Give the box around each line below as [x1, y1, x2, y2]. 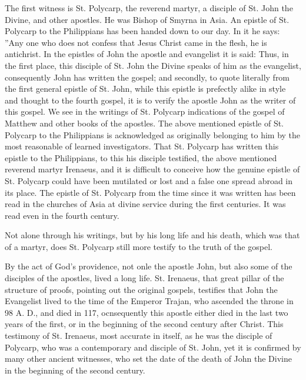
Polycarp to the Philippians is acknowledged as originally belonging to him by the [5, 128, 301, 141]
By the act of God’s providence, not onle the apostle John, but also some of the [5, 260, 292, 272]
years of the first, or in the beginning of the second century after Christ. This [5, 318, 284, 330]
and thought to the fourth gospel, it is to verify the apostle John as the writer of [5, 94, 296, 106]
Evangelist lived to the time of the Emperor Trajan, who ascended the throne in [5, 295, 294, 307]
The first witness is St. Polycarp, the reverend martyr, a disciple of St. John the [5, 2, 293, 14]
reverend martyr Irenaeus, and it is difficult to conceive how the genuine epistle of [5, 163, 300, 175]
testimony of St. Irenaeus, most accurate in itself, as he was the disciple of [5, 329, 272, 342]
